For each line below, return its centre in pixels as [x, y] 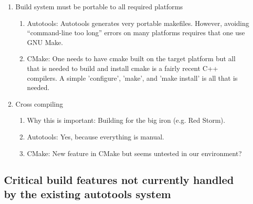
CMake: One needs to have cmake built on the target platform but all [131, 58]
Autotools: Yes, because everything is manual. [96, 136]
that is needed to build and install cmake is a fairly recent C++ [123, 68]
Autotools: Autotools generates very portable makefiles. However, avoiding [138, 23]
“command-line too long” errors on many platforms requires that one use [136, 33]
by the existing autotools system [88, 193]
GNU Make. [45, 42]
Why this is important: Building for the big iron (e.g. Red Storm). [126, 120]
